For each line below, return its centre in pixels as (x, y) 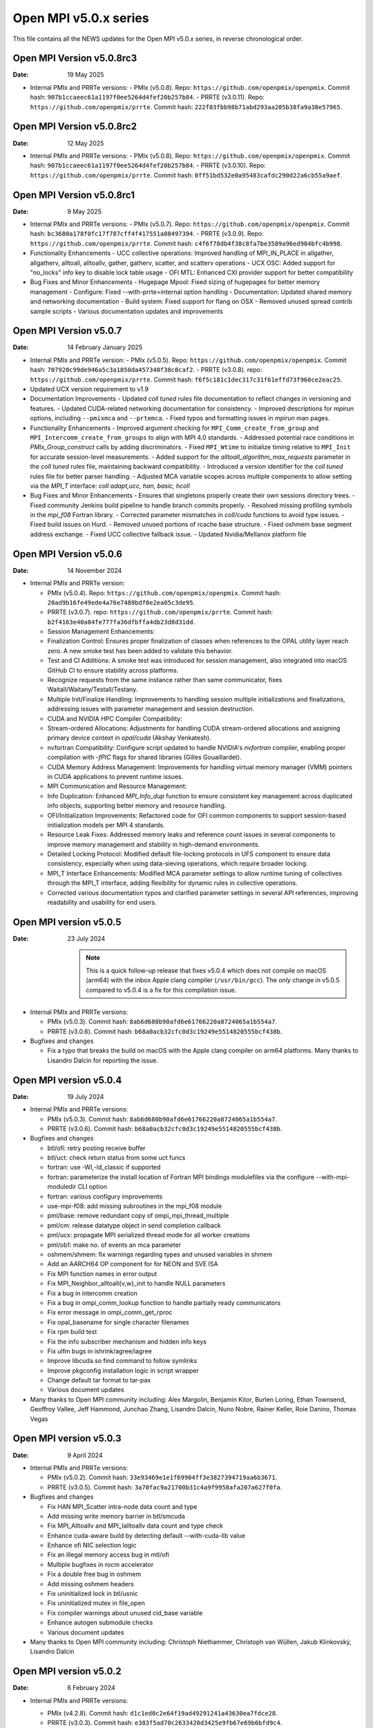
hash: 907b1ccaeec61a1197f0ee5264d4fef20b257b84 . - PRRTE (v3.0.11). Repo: (147, 97)
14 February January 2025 (105, 347)
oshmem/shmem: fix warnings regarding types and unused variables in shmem (160, 1254)
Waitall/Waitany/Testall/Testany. (93, 689)
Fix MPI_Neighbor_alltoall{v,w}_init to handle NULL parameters (136, 1284)
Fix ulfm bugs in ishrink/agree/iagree (99, 1351)
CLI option (92, 1187)
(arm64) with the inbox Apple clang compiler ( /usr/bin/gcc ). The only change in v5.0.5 (213, 980)
